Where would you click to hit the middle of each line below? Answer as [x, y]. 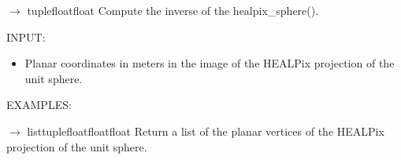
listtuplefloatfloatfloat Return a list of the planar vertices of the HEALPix [206, 131]
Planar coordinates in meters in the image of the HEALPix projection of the [210, 63]
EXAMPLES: [39, 105]
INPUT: [26, 36]
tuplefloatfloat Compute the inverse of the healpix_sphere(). [173, 10]
